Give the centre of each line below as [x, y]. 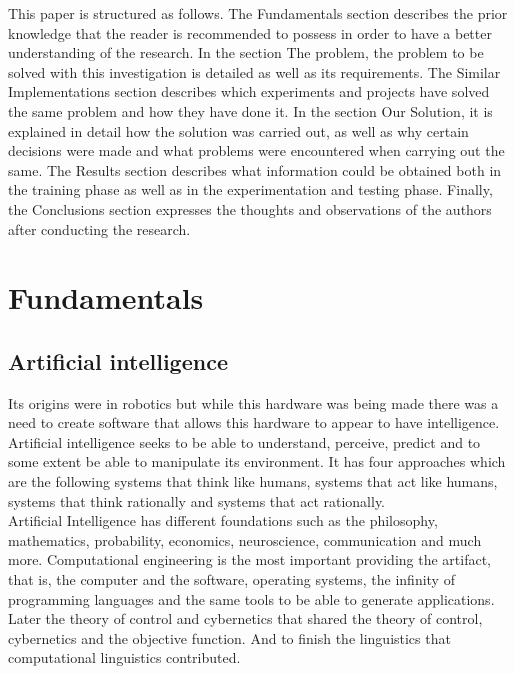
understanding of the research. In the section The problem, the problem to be [246, 52]
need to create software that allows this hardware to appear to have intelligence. [254, 422]
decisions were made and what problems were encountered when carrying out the [256, 150]
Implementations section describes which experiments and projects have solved [249, 91]
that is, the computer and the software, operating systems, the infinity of [231, 579]
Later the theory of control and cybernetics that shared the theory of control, [245, 618]
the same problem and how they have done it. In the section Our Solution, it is [250, 110]
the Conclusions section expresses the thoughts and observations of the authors [250, 208]
